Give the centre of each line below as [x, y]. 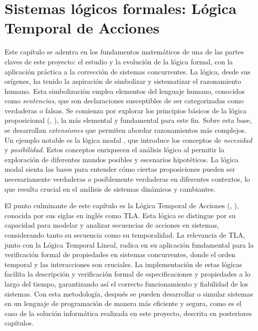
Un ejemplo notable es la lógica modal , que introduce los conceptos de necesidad [129, 140]
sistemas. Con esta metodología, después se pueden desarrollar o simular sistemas [129, 293]
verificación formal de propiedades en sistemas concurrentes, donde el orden [120, 254]
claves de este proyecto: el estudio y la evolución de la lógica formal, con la [119, 61]
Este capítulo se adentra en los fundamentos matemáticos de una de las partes [124, 52]
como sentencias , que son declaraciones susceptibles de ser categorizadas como [124, 101]
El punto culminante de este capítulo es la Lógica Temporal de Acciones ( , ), [122, 205]
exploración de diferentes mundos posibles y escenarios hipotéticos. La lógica [122, 159]
